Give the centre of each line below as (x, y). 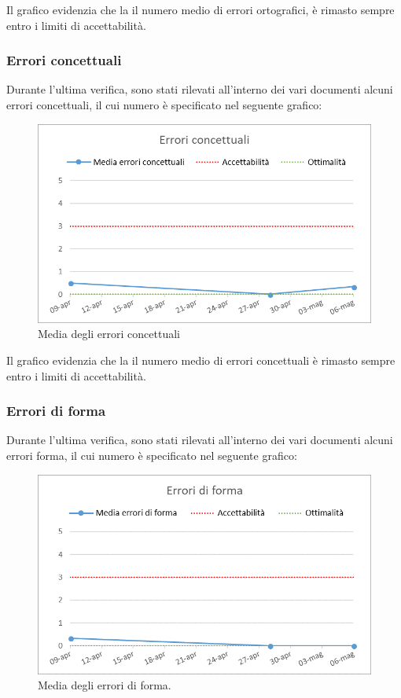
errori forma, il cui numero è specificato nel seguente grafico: (152, 455)
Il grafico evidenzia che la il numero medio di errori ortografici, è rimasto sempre (200, 9)
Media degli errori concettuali (109, 334)
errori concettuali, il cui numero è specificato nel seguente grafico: (164, 105)
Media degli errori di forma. (105, 685)
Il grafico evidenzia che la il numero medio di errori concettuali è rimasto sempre (201, 360)
